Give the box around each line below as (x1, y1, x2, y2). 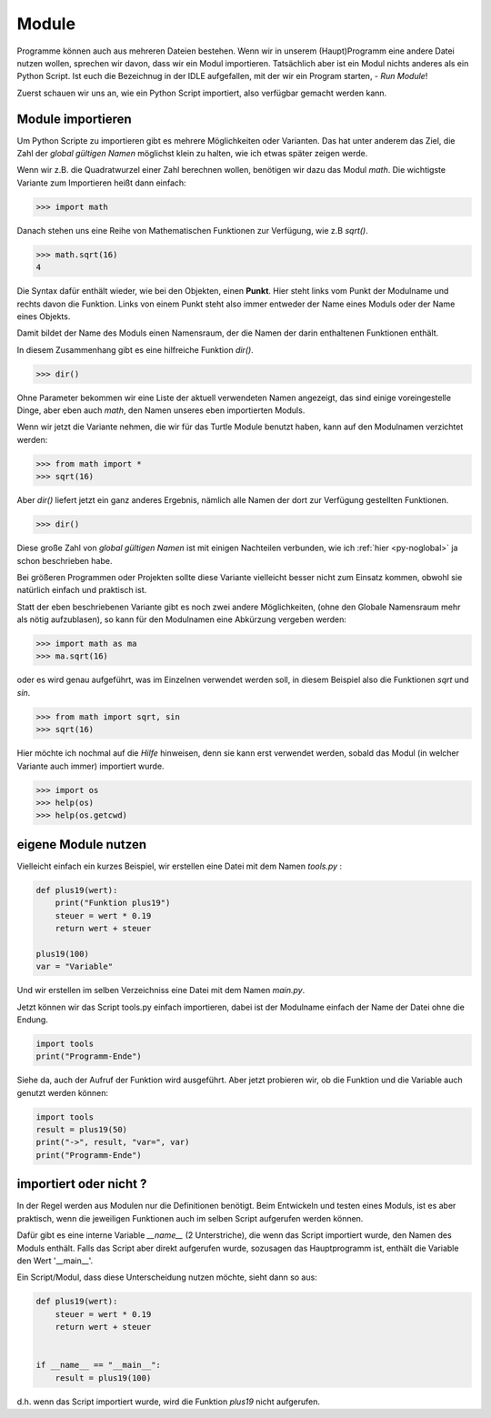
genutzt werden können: (16, 1087, 109, 1098)
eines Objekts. (16, 310, 71, 322)
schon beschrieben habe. (16, 555, 113, 566)
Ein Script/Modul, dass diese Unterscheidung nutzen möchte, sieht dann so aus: (16, 1272, 317, 1282)
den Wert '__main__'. (16, 1255, 94, 1266)
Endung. (16, 1014, 49, 1025)
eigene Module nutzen (16, 837, 147, 852)
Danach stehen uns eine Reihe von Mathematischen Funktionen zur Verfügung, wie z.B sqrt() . (16, 225, 368, 236)
